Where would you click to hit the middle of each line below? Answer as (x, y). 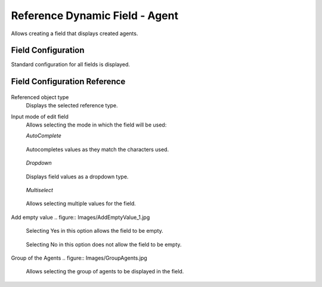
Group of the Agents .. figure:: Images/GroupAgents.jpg (79, 258)
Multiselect (40, 190)
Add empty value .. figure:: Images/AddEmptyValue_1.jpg (80, 217)
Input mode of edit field (40, 116)
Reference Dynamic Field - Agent (95, 16)
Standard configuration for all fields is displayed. (71, 64)
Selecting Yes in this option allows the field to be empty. (95, 231)
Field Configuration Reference (68, 81)
